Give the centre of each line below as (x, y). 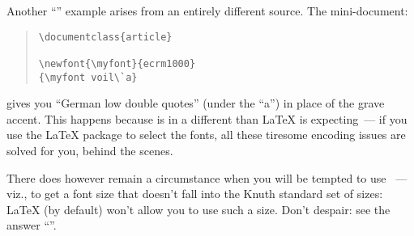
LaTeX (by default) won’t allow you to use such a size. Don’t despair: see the (198, 209)
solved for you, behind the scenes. (90, 150)
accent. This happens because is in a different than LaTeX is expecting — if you (207, 118)
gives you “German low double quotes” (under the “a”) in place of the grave (196, 103)
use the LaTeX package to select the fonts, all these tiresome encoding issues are (206, 135)
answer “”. (32, 225)
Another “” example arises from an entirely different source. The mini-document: (207, 11)
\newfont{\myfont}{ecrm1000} (117, 63)
